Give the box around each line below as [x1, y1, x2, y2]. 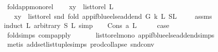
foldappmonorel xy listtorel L [7, 1, 114, 11]
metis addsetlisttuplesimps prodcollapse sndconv [7, 39, 154, 49]
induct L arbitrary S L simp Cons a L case [4, 20, 169, 30]
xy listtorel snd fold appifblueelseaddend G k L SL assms [14, 11, 212, 21]
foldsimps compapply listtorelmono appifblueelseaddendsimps [7, 29, 215, 39]
